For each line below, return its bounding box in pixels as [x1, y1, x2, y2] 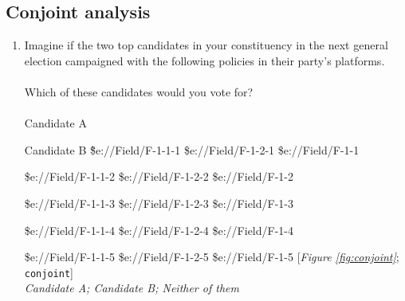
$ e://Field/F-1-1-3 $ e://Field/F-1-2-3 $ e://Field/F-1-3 [24, 194, 293, 211]
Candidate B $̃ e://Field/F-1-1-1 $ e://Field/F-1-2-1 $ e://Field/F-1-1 [24, 141, 360, 158]
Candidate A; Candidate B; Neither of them [24, 279, 239, 296]
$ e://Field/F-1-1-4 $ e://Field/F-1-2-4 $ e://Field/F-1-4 [24, 221, 293, 238]
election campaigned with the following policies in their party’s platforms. [24, 52, 385, 68]
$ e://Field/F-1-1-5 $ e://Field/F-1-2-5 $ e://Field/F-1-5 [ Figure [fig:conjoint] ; [24, 248, 399, 265]
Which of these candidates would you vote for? [24, 83, 254, 100]
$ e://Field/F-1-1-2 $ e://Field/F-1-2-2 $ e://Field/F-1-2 [24, 168, 293, 185]
